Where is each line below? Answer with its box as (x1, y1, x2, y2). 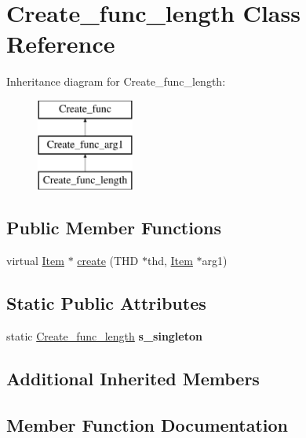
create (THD (77, 252, 139, 269)
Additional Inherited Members (6, 366, 260, 390)
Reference (6, 28, 115, 60)
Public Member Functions (6, 215, 221, 240)
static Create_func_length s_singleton (6, 327, 202, 344)
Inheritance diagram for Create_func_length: (6, 73, 226, 90)
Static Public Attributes (6, 291, 206, 315)
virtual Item (6, 252, 64, 269)
